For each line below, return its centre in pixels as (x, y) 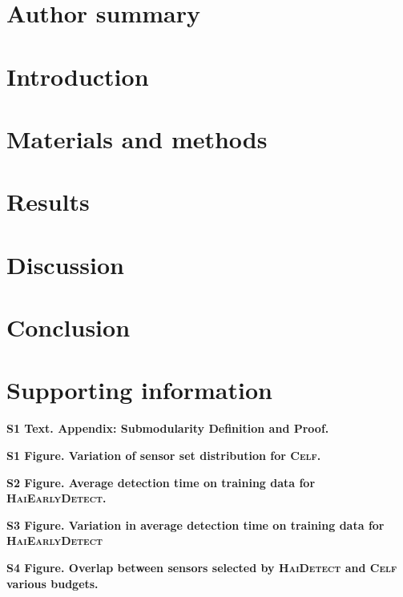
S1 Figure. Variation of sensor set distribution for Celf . (164, 455)
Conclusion (69, 327)
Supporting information (139, 390)
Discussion (65, 264)
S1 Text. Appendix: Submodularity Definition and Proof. (168, 428)
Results (48, 202)
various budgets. (52, 583)
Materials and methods (137, 138)
